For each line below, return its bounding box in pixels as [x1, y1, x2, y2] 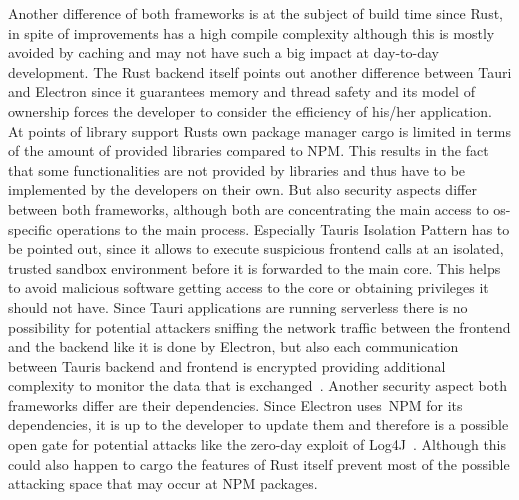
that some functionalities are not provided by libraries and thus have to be [8, 159, 466, 180]
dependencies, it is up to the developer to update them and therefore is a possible [8, 414, 509, 435]
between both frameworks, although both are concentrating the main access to [8, 198, 489, 219]
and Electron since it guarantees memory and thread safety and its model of [8, 81, 475, 102]
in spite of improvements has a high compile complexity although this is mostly [8, 22, 495, 43]
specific [8, 218, 53, 239]
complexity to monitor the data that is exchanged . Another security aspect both [8, 375, 507, 396]
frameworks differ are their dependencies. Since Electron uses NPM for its [8, 394, 463, 415]
